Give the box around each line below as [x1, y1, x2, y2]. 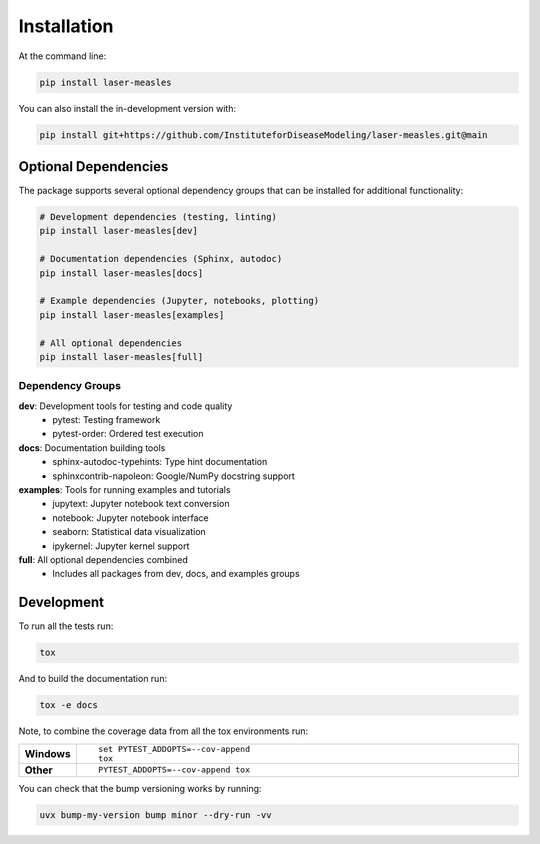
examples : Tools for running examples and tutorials [18, 483, 231, 495]
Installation [18, 15, 114, 37]
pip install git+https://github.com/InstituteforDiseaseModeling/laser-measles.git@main [39, 129, 489, 140]
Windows [24, 746, 71, 760]
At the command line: [18, 50, 107, 62]
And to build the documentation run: [18, 673, 168, 685]
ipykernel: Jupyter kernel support [52, 540, 190, 552]
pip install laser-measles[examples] [39, 309, 225, 320]
